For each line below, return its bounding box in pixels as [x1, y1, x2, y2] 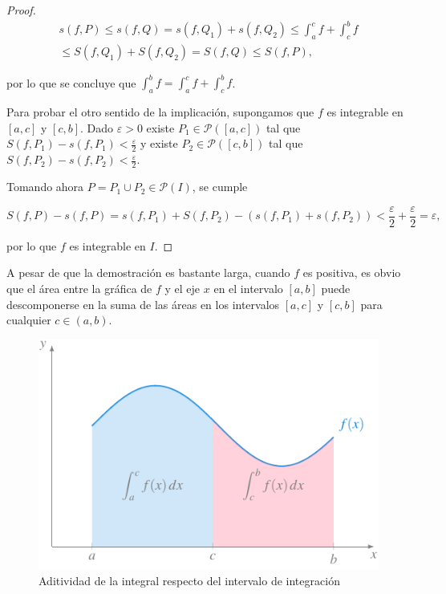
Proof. [6, 2, 36, 18]
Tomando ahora [6, 178, 84, 195]
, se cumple [192, 178, 248, 195]
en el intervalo [213, 279, 283, 296]
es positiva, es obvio [302, 264, 401, 281]
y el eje [164, 279, 201, 296]
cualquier [6, 311, 51, 328]
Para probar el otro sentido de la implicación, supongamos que [6, 104, 314, 120]
